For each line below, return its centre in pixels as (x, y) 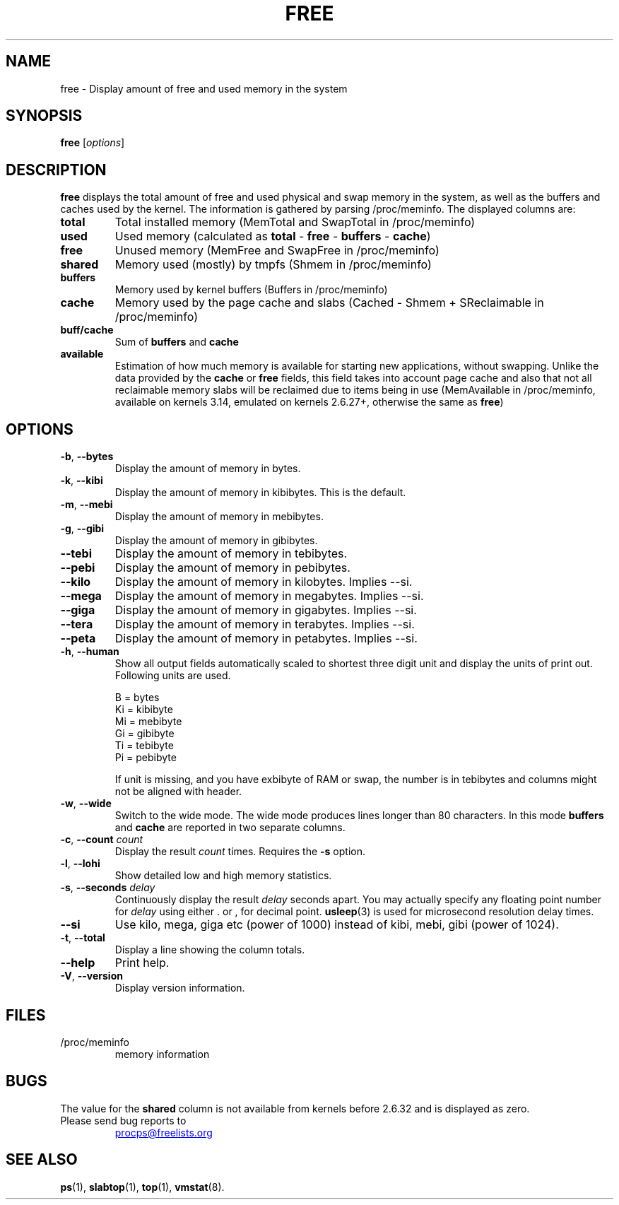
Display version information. (180, 988)
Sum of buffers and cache (177, 342)
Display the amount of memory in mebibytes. (219, 517)
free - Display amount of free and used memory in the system (204, 88)
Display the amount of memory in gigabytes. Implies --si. (266, 610)
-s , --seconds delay (108, 888)
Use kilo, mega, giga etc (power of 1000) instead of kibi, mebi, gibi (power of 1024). (337, 925)
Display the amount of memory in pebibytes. (232, 568)
